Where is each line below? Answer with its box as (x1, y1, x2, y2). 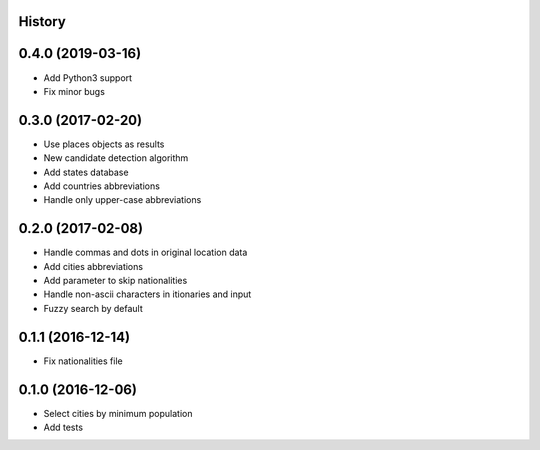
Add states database (43, 166, 129, 178)
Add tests (43, 421, 84, 434)
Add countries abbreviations (43, 180, 160, 192)
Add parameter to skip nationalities (43, 275, 188, 287)
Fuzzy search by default (43, 302, 144, 314)
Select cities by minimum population (43, 407, 193, 419)
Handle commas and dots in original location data (43, 246, 248, 259)
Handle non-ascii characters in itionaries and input (43, 288, 252, 300)
